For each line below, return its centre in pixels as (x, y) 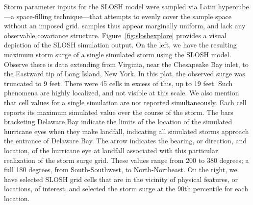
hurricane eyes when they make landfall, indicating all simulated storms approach (126, 131)
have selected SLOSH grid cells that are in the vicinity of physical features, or (121, 179)
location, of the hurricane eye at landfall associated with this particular (111, 150)
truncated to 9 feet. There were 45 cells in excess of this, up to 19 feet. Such (118, 83)
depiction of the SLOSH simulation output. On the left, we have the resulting (120, 45)
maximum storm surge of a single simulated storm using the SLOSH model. (118, 54)
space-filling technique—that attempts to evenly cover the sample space (124, 16)
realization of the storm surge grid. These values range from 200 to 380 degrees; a (126, 160)
